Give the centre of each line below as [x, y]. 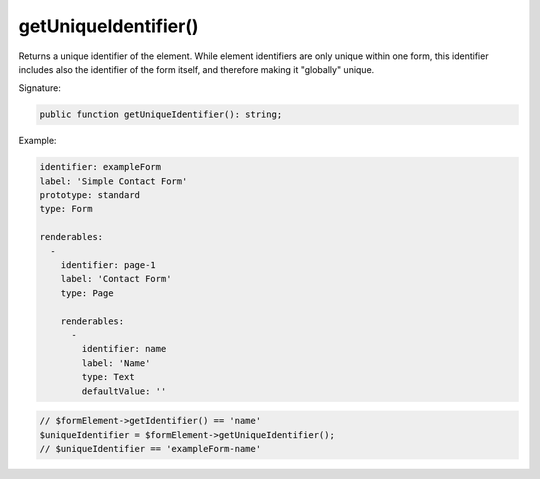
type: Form [66, 209]
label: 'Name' [116, 363]
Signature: [40, 88]
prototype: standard [89, 195]
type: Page [87, 293]
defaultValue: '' [124, 391]
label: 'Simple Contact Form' [113, 181]
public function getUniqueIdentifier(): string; [161, 114]
